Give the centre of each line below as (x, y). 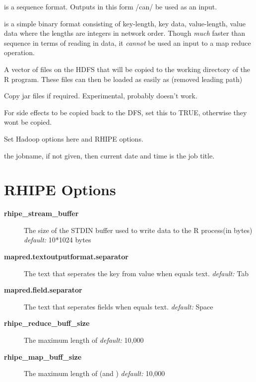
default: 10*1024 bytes (58, 240)
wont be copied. (28, 122)
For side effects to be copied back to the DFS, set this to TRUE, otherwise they (126, 112)
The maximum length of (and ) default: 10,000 (95, 373)
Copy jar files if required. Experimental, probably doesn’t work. (101, 96)
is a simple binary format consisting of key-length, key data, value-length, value (125, 23)
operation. (19, 52)
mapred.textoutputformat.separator (66, 257)
